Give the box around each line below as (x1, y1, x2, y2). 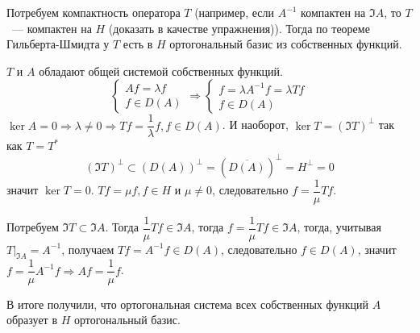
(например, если (194, 4, 274, 20)
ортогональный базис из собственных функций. (169, 35, 402, 52)
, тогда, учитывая (297, 219, 381, 235)
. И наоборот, (222, 116, 289, 133)
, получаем (61, 240, 114, 257)
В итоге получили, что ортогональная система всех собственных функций (6, 295, 368, 312)
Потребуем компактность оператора (6, 4, 181, 20)
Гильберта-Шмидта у (6, 35, 110, 52)
